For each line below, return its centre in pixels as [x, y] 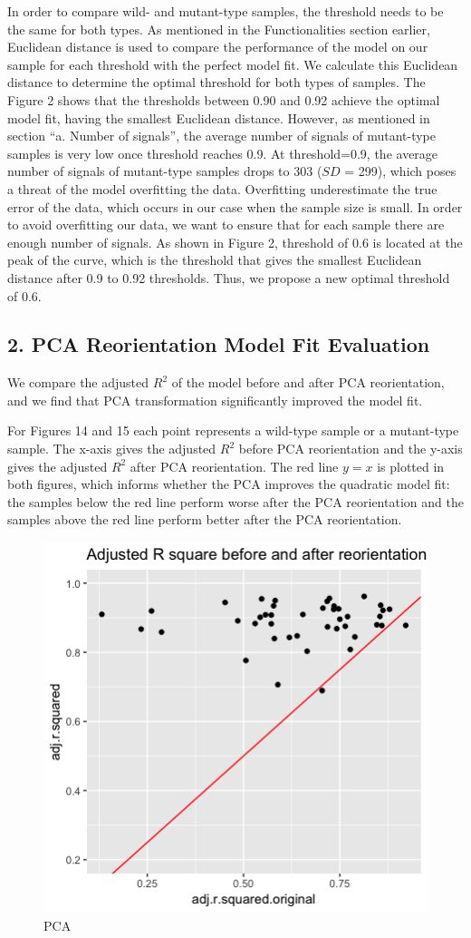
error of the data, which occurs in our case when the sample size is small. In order [235, 206]
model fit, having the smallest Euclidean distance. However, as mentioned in [219, 117]
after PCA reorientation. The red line [234, 466]
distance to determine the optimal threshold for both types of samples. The [216, 82]
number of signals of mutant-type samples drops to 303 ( [165, 171]
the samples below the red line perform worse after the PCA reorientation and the [235, 501]
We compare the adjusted [78, 382]
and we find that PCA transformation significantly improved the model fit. [215, 400]
